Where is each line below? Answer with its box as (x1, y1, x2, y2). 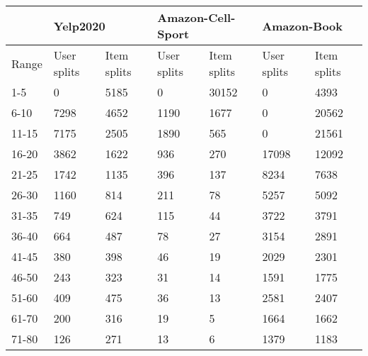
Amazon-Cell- (157, 9, 236, 26)
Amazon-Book (262, 17, 343, 34)
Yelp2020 (53, 17, 105, 34)
